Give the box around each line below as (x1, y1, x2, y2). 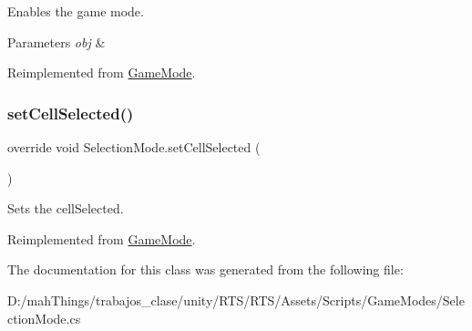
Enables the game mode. (7, 2, 144, 20)
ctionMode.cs (7, 308, 81, 327)
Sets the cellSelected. (7, 199, 124, 218)
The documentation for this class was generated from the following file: (7, 260, 404, 279)
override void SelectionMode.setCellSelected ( (7, 138, 261, 156)
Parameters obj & (7, 32, 106, 51)
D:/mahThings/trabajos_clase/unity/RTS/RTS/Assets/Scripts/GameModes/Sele (7, 290, 465, 309)
